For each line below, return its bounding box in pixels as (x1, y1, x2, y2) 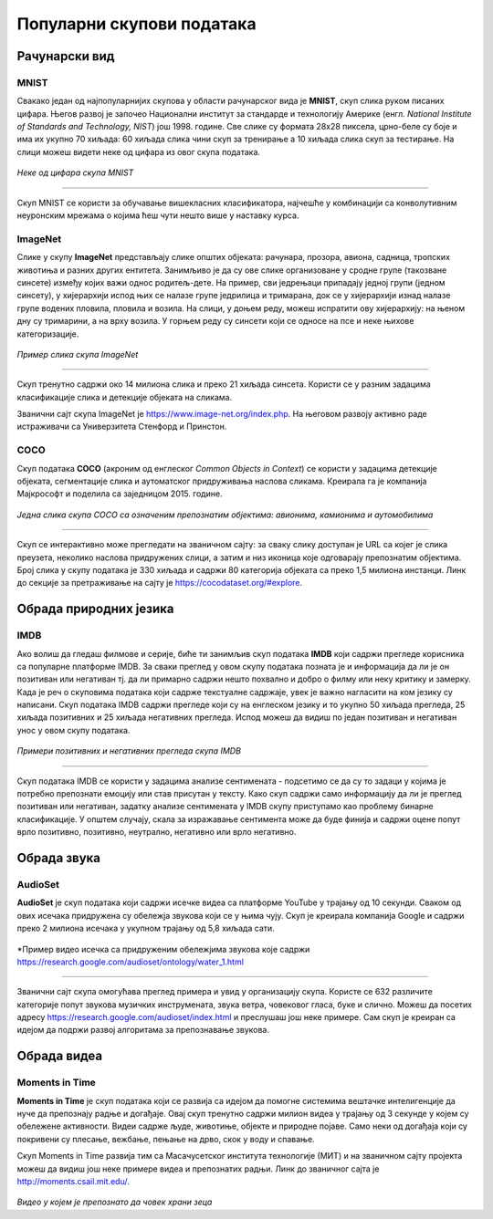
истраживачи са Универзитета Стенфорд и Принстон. (16, 421, 227, 432)
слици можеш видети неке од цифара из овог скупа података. (16, 146, 260, 157)
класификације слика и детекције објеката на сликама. (16, 391, 233, 402)
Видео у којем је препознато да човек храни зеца (16, 1196, 213, 1208)
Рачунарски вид (16, 48, 115, 64)
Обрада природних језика (16, 601, 174, 617)
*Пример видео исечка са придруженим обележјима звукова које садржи (16, 943, 310, 954)
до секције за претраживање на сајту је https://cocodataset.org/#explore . (16, 578, 303, 589)
